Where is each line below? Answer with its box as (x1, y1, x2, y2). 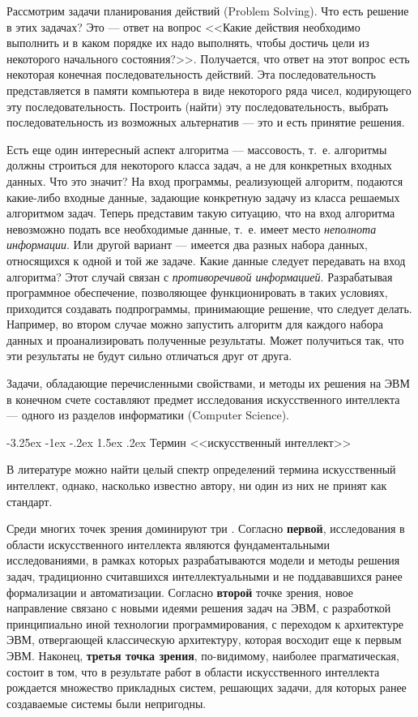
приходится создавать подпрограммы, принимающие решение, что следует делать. (6, 299, 412, 316)
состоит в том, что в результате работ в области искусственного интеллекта (6, 663, 380, 680)
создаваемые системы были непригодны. (6, 694, 207, 711)
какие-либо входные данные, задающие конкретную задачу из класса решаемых (6, 188, 400, 205)
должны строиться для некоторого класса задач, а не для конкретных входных (6, 157, 392, 174)
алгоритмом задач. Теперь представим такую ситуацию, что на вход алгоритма (6, 204, 395, 221)
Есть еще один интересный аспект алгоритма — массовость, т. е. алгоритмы (6, 140, 387, 157)
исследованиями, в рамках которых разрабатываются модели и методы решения (6, 552, 400, 569)
